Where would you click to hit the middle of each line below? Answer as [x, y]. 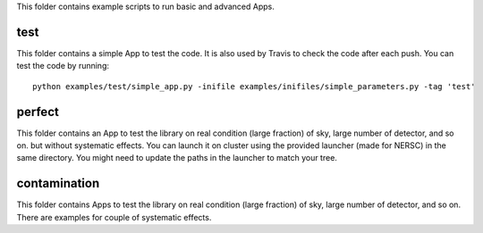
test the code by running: [63, 66]
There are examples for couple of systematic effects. [114, 217]
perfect [38, 112]
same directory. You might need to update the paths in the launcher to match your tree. [177, 158]
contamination [58, 183]
